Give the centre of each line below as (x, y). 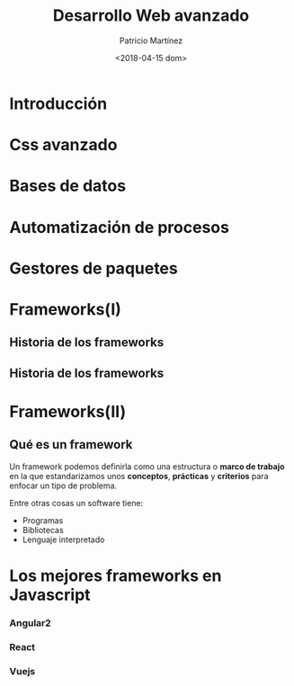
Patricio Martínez (151, 40)
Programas (43, 520)
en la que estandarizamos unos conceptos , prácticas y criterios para (139, 476)
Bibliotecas (43, 530)
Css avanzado (63, 145)
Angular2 (30, 623)
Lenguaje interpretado (63, 539)
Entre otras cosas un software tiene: (76, 503)
